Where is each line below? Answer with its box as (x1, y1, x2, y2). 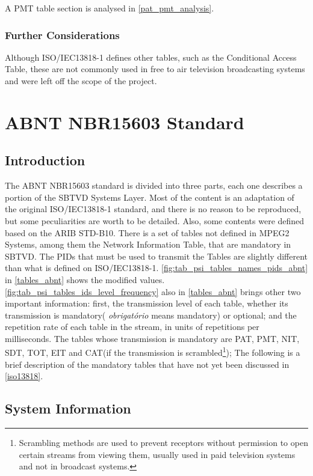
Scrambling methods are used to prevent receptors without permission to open (19, 436, 308, 449)
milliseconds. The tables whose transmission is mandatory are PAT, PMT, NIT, (5, 332, 300, 344)
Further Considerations (5, 27, 120, 42)
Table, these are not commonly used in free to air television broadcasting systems (5, 63, 305, 75)
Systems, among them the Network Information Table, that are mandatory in (5, 238, 291, 251)
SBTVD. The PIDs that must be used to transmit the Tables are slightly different (5, 249, 308, 262)
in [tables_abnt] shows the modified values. (5, 273, 165, 285)
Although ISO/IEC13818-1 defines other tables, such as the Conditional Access (5, 50, 297, 63)
